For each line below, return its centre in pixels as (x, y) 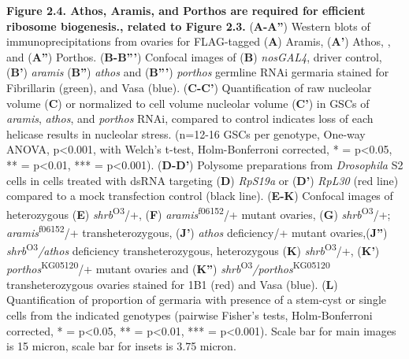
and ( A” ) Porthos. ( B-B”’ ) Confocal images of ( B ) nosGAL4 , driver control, (194, 56)
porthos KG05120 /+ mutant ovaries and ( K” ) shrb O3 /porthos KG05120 (168, 268)
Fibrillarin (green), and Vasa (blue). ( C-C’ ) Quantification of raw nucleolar (189, 87)
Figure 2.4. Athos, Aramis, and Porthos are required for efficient (186, 10)
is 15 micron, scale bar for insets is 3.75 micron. (121, 346)
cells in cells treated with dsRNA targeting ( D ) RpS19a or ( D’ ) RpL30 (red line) (203, 180)
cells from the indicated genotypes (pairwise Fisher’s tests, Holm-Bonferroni (190, 315)
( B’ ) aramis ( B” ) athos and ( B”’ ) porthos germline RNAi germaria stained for (198, 72)
